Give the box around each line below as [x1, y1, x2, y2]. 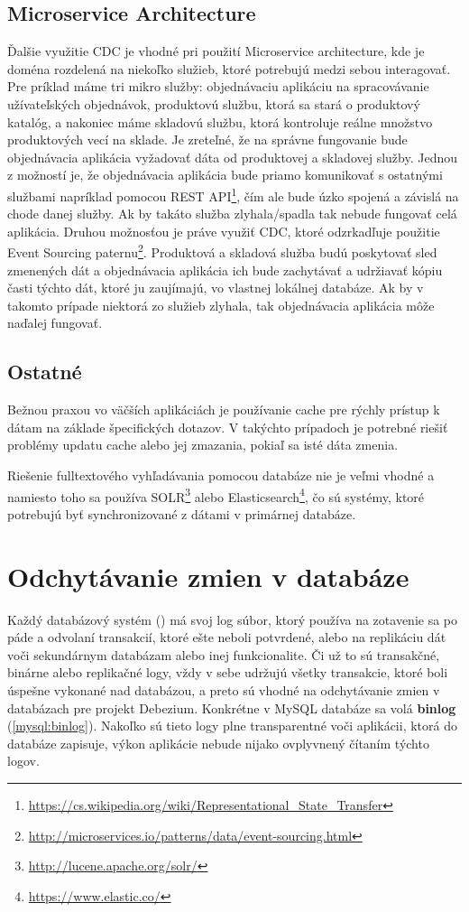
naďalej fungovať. [7, 313, 103, 332]
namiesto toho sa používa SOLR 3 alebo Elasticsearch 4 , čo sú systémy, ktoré [7, 484, 425, 506]
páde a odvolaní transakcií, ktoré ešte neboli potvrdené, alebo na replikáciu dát [7, 628, 446, 647]
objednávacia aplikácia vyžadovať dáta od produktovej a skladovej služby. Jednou [7, 147, 457, 166]
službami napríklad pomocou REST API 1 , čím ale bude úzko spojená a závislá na [7, 183, 459, 205]
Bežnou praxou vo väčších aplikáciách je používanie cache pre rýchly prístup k [7, 400, 440, 419]
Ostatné [7, 358, 82, 386]
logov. [7, 751, 40, 770]
